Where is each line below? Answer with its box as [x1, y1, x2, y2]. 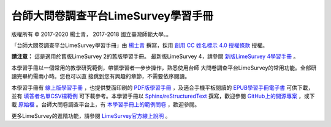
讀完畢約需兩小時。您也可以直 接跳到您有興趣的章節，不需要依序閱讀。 [11, 73, 190, 80]
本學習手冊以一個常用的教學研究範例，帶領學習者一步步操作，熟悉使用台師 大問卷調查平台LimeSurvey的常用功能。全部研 [11, 64, 317, 71]
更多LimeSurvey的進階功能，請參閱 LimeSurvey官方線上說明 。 [11, 112, 171, 119]
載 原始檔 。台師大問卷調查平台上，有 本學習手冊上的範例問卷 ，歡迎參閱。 [11, 101, 200, 108]
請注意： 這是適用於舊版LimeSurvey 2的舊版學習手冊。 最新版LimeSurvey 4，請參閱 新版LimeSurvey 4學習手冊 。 [11, 53, 299, 60]
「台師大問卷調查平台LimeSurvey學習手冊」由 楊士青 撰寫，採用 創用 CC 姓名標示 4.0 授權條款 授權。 [11, 42, 268, 49]
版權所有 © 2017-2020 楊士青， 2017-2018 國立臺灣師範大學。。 [11, 31, 172, 38]
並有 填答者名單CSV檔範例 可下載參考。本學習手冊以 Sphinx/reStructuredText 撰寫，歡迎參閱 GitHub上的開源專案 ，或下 [11, 92, 315, 100]
